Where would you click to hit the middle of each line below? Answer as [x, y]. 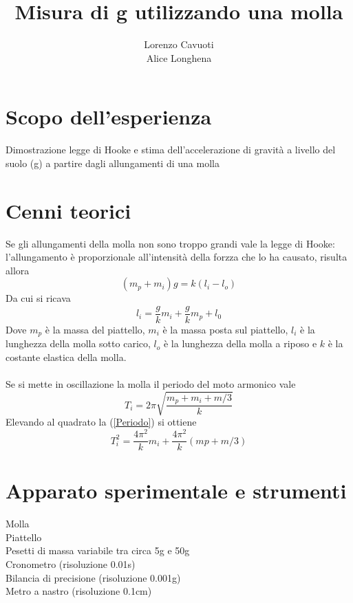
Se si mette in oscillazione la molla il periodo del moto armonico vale [151, 384]
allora [18, 270]
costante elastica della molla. [66, 357]
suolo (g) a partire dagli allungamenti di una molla [113, 163]
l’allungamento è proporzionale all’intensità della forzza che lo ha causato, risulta [176, 257]
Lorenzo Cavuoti [179, 44]
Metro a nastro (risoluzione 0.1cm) [79, 591]
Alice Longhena [179, 57]
